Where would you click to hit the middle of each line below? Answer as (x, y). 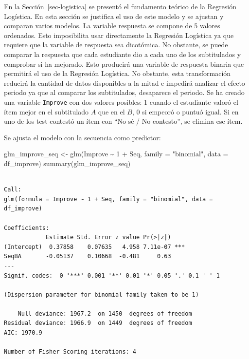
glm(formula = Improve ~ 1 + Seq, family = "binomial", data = (108, 199)
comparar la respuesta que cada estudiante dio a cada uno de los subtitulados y (123, 54)
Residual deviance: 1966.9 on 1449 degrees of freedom (98, 323)
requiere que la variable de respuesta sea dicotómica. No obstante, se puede (116, 45)
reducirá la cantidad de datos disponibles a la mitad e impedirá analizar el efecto (124, 83)
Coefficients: (27, 228)
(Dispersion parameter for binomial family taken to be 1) (101, 294)
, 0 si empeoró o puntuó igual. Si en (185, 111)
